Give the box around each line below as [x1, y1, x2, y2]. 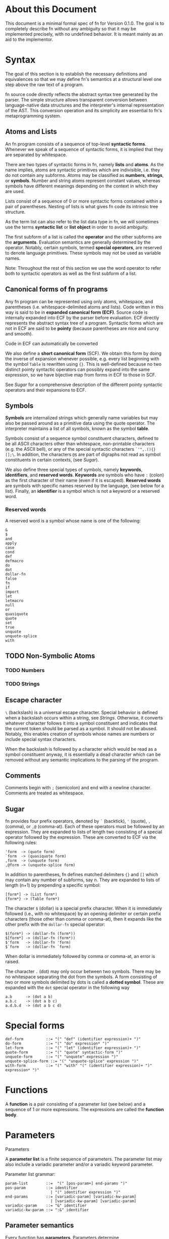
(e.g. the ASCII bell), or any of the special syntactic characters [5, 446, 135, 452]
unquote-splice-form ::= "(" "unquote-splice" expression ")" [5, 1059, 139, 1064]
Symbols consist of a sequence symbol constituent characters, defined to [5, 436, 159, 442]
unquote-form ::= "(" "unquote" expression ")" [5, 1055, 119, 1060]
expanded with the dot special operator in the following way [5, 984, 130, 991]
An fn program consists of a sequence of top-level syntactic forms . [5, 140, 147, 147]
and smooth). [5, 330, 33, 337]
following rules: [5, 840, 37, 846]
